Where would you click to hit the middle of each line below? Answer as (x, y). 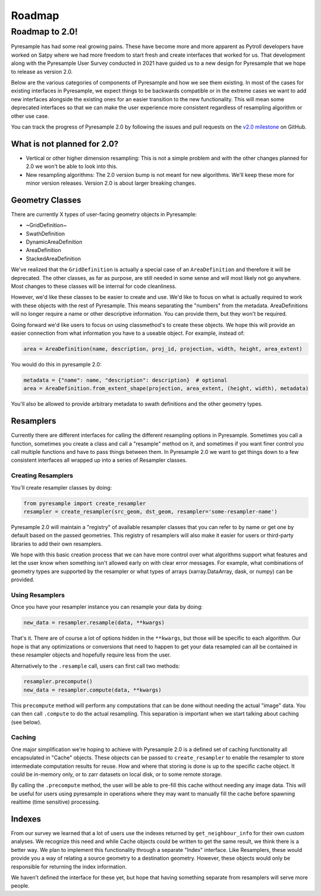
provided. (23, 580)
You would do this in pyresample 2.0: (56, 364)
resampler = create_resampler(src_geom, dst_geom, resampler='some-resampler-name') (150, 511)
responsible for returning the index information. (69, 866)
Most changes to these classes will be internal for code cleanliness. (94, 287)
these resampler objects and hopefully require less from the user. (91, 655)
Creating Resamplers (42, 475)
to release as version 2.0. (42, 71)
